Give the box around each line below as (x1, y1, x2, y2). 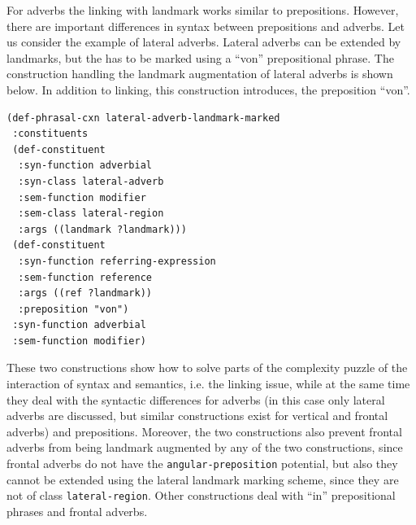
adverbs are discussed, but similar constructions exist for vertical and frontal (6, 407, 388, 424)
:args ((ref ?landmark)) (18, 287, 152, 300)
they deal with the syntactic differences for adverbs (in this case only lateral (6, 391, 385, 408)
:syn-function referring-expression (18, 255, 216, 267)
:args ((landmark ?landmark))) (18, 223, 187, 235)
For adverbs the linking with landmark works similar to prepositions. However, (6, 2, 399, 18)
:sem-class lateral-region (18, 208, 164, 220)
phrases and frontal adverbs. (6, 502, 148, 519)
